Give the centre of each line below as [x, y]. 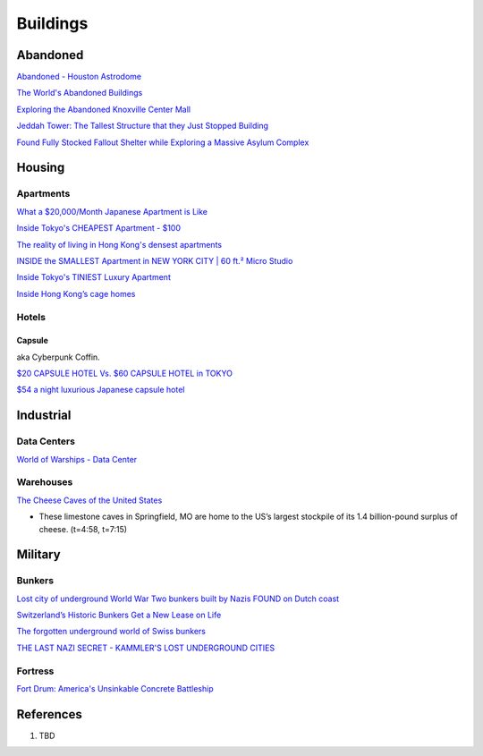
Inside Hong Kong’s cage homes [76, 293]
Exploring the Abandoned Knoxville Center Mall [104, 109]
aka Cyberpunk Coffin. [58, 357]
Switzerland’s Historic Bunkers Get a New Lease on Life [119, 615]
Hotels [31, 317]
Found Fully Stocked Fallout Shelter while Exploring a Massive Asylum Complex [163, 142]
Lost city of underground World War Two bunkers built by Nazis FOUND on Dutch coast [178, 599]
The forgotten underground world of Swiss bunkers [111, 632]
